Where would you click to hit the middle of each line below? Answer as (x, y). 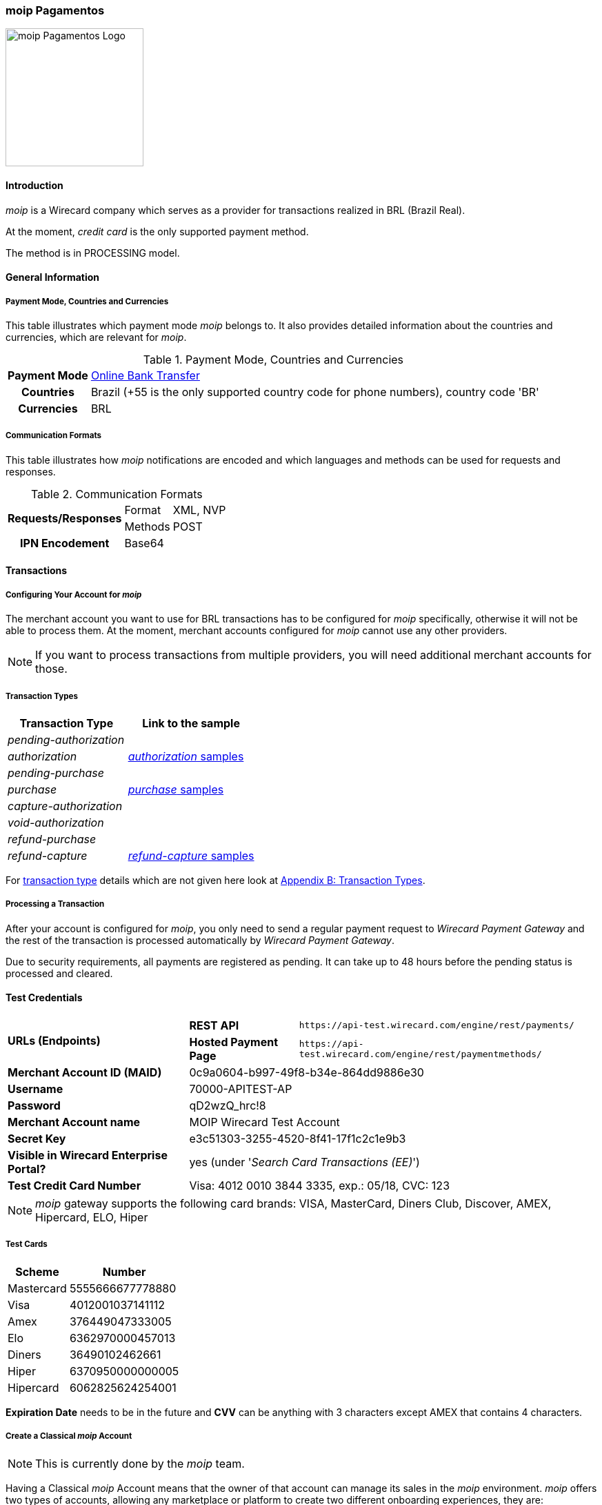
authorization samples (186, 756)
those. (51, 669)
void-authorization (56, 822)
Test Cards (27, 1245)
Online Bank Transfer (145, 375)
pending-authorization (66, 739)
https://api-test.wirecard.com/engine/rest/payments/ (437, 1025)
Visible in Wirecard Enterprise (88, 1155)
